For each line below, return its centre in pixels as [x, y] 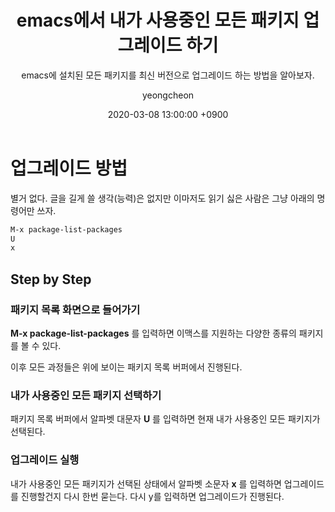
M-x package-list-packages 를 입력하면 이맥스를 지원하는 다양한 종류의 [153, 333]
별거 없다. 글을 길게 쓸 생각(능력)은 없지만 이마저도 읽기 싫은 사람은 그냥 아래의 [162, 198]
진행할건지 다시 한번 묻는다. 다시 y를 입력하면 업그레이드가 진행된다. [152, 496]
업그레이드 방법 [69, 168]
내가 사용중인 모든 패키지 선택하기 [86, 395]
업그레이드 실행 [45, 460]
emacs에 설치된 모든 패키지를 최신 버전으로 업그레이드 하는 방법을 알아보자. [168, 75]
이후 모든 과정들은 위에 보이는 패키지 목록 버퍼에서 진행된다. [126, 367]
